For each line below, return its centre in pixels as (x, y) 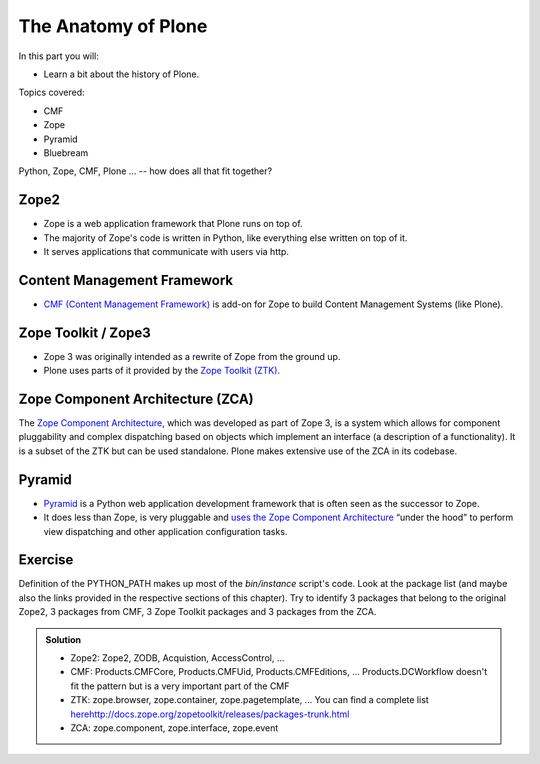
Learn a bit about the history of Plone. (121, 74)
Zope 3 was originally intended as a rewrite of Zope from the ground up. (192, 356)
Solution (63, 639)
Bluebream (66, 152)
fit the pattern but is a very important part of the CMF (180, 686)
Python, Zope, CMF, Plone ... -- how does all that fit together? (145, 171)
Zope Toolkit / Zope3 (85, 332)
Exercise (46, 560)
